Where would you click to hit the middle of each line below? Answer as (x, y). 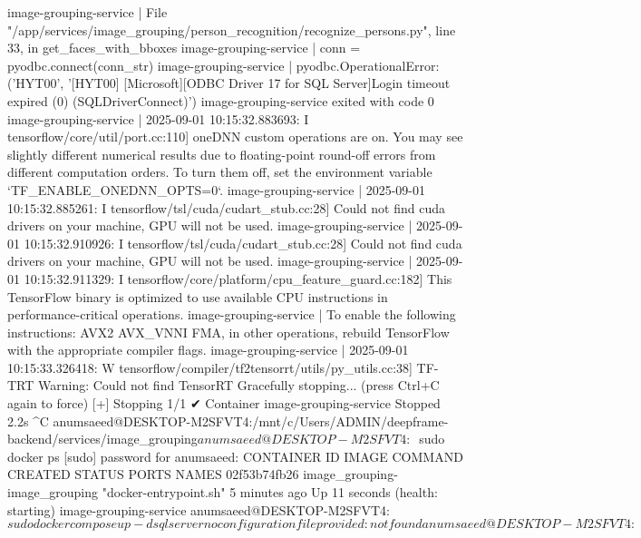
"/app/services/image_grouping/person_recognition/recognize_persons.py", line (232, 29)
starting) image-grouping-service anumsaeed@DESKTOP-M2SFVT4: (199, 509)
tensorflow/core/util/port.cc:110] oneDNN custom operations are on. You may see (235, 137)
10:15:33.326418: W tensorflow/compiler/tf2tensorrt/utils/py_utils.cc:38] (210, 367)
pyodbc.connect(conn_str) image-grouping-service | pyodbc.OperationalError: (223, 65)
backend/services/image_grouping (102, 439)
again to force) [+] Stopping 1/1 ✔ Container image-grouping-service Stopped (224, 403)
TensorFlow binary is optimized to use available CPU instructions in (198, 296)
